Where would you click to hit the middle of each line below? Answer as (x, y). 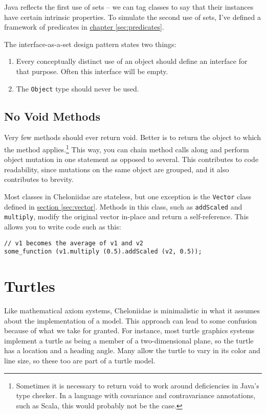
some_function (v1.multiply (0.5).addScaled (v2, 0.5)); (103, 252)
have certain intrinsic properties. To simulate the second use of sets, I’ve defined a (132, 17)
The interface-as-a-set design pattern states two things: (90, 44)
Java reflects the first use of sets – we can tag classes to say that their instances (129, 7)
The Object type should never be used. (77, 88)
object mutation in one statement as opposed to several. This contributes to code (131, 159)
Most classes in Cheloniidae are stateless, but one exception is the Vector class (128, 197)
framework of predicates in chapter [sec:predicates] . (84, 27)
